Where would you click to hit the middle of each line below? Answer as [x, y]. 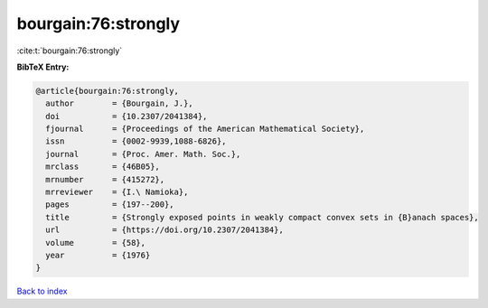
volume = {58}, [96, 243]
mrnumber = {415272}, [105, 179]
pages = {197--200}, [110, 205]
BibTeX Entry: [43, 67]
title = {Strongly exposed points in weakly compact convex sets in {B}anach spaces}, [262, 217]
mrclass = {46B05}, [103, 167]
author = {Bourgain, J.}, [119, 103]
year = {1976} [98, 255]
